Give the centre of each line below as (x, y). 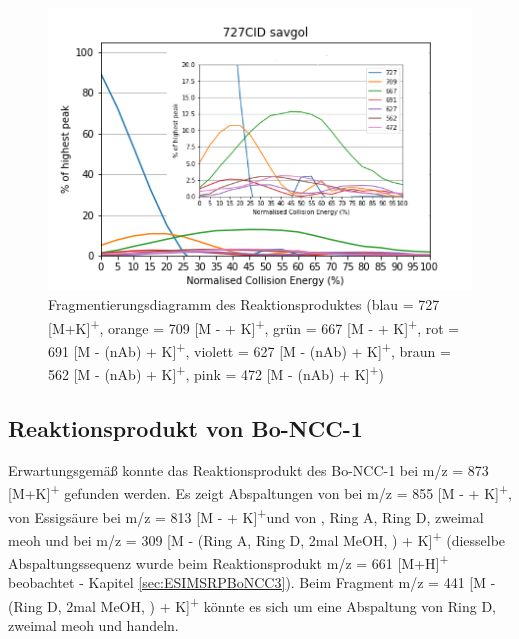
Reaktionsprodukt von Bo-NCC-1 (185, 427)
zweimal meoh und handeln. (93, 625)
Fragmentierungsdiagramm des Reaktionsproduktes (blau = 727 (244, 304)
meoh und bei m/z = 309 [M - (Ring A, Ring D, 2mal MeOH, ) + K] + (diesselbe (257, 538)
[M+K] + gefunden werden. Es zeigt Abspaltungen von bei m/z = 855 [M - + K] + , (260, 492)
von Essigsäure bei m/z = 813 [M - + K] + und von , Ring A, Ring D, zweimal (246, 515)
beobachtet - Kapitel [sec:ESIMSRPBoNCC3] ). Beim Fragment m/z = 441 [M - (252, 582)
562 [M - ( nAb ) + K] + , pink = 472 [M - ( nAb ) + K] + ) (216, 372)
